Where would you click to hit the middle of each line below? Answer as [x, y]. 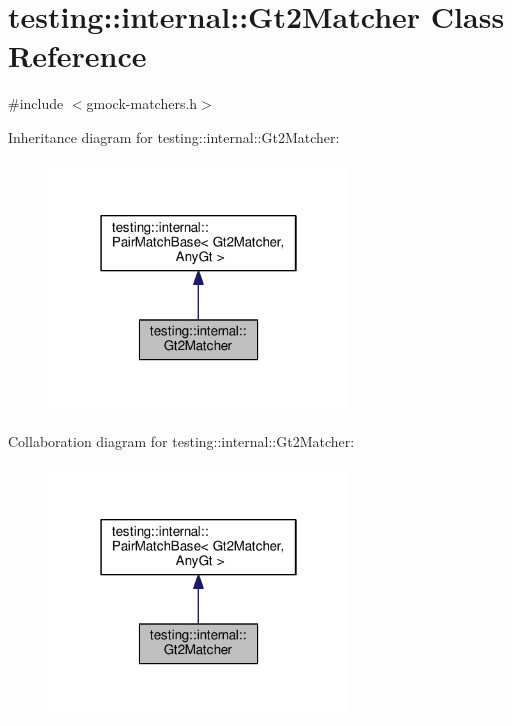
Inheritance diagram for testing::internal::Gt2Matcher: [174, 136]
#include [36, 103]
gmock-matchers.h [142, 103]
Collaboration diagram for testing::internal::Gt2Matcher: [181, 441]
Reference [77, 55]
